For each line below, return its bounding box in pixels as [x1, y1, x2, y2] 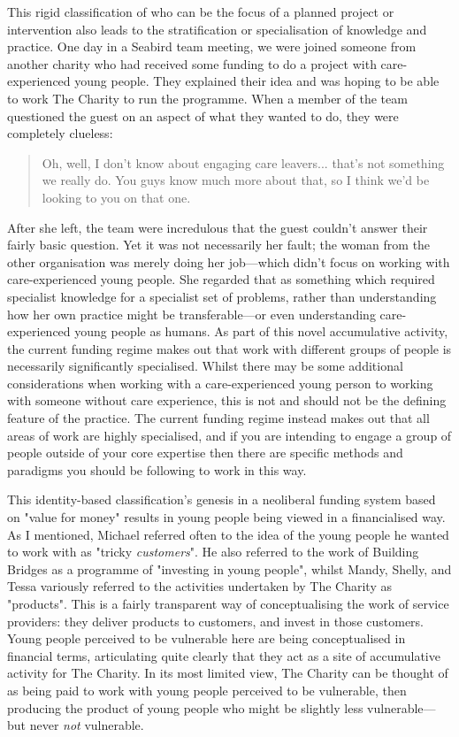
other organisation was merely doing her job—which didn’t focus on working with [7, 252, 450, 271]
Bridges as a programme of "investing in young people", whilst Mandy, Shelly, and [7, 559, 452, 578]
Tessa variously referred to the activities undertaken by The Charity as [7, 577, 392, 595]
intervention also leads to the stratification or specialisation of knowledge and [7, 19, 427, 38]
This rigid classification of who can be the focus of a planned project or [7, 3, 394, 20]
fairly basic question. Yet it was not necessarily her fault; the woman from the [7, 235, 431, 254]
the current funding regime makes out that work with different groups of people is [7, 339, 452, 357]
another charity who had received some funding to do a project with [7, 54, 377, 73]
